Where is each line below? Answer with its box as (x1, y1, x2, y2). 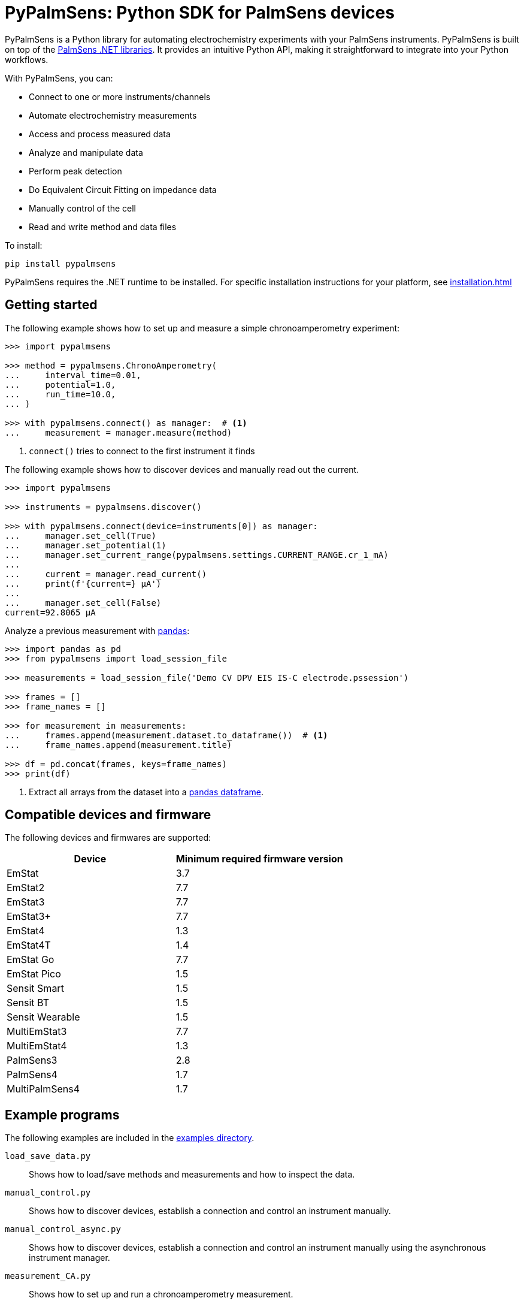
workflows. (5, 54, 49, 65)
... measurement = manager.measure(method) (5, 427, 232, 437)
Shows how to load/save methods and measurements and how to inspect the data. (29, 1169, 355, 1180)
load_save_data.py (5, 1151, 91, 1161)
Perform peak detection (29, 165, 122, 176)
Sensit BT (7, 997, 49, 1009)
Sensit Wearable (7, 1011, 80, 1024)
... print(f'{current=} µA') (5, 578, 162, 588)
